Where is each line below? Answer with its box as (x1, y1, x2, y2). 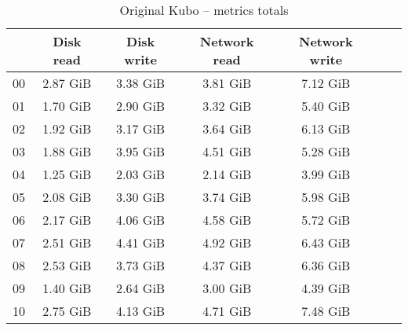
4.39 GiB (301, 279, 351, 297)
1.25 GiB (42, 165, 92, 183)
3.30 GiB (116, 188, 166, 206)
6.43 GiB (301, 233, 351, 251)
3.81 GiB (202, 74, 252, 92)
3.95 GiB (116, 142, 166, 160)
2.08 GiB (42, 188, 92, 206)
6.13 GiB (301, 119, 351, 137)
